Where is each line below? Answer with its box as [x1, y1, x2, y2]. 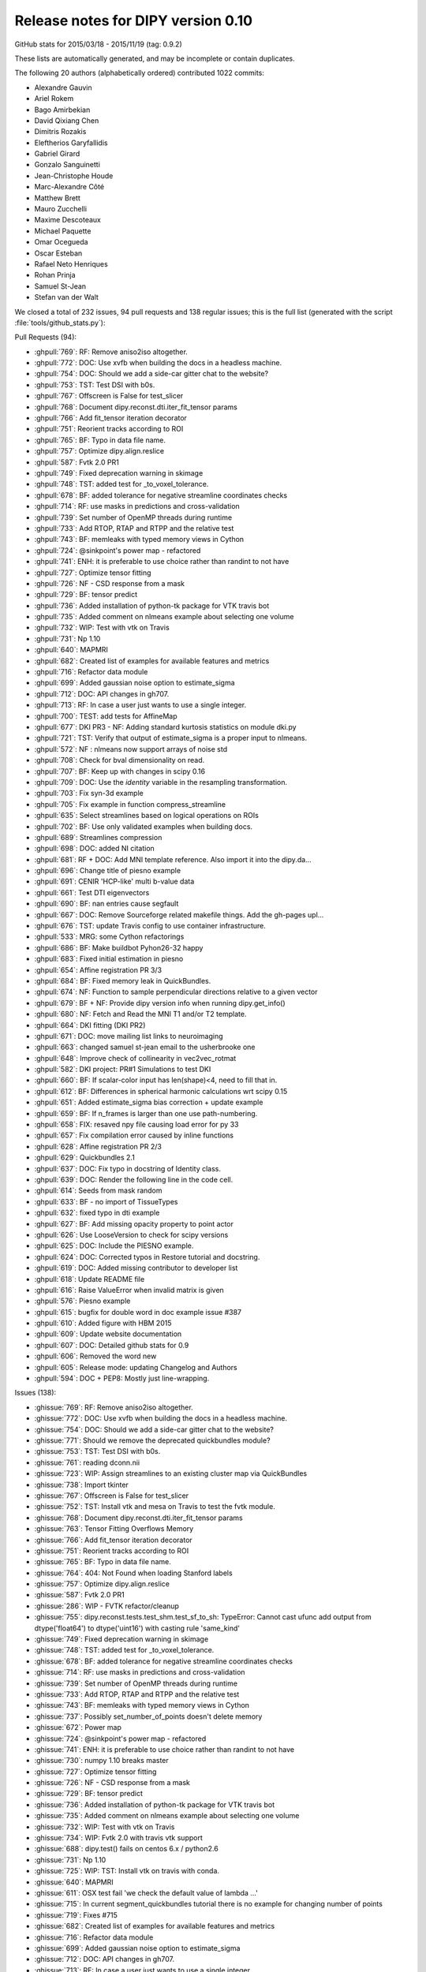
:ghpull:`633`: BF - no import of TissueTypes [34, 1197, 178, 1206]
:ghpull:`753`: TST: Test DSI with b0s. [34, 379, 155, 390]
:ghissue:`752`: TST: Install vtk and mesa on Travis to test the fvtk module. [34, 1502, 275, 1511]
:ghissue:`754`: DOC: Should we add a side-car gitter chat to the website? [34, 1425, 274, 1434]
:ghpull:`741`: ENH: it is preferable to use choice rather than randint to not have [34, 557, 290, 566]
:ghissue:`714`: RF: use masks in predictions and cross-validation [34, 1668, 245, 1677]
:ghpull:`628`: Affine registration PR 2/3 [34, 1141, 162, 1151]
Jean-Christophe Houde [34, 170, 114, 181]
